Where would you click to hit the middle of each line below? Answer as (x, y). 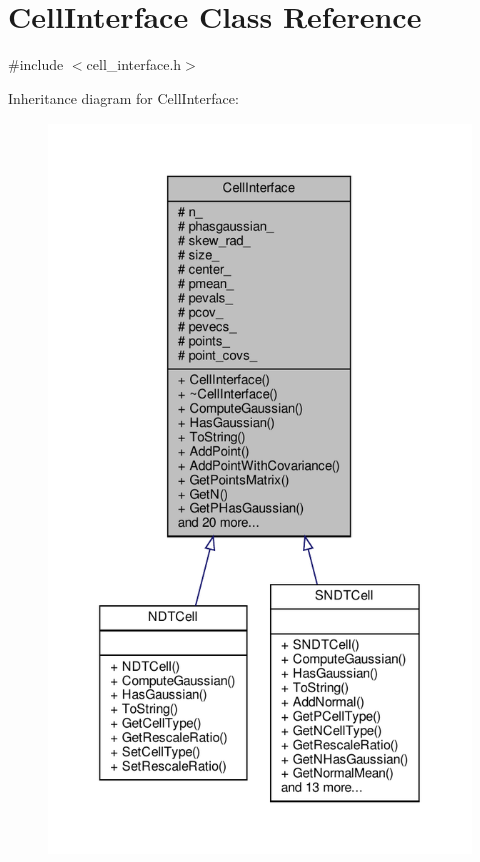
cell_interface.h (134, 64)
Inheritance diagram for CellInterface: (123, 97)
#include (36, 64)
